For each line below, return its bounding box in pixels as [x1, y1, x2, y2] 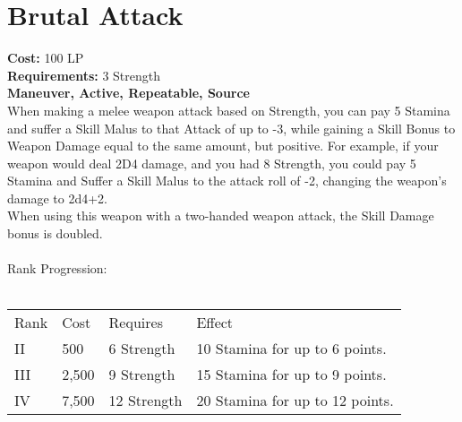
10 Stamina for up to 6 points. [196, 338, 387, 359]
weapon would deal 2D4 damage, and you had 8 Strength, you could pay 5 [7, 153, 416, 172]
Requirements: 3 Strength [7, 65, 161, 84]
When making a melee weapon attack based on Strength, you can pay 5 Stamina [7, 100, 450, 119]
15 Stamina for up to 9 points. [196, 364, 387, 385]
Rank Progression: [7, 259, 107, 278]
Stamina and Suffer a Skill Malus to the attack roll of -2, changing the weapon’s [7, 171, 447, 190]
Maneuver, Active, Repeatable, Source [7, 83, 250, 102]
